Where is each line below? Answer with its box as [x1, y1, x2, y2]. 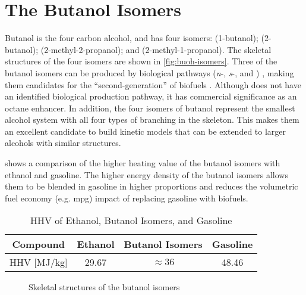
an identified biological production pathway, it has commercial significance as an [5, 90, 297, 103]
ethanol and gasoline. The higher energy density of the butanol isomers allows [5, 168, 288, 181]
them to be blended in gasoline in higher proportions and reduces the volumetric [5, 180, 298, 192]
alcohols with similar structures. [5, 136, 121, 149]
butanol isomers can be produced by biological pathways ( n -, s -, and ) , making [5, 66, 294, 79]
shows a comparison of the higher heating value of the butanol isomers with [5, 157, 280, 169]
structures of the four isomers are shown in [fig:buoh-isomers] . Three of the [5, 55, 277, 67]
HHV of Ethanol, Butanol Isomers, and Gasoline [30, 213, 232, 228]
